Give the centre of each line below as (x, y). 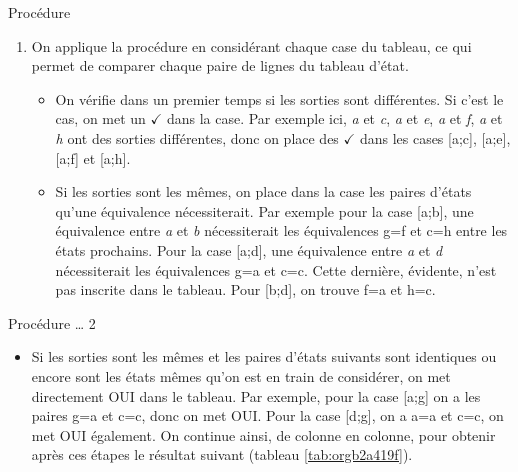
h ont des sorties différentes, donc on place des (197, 137)
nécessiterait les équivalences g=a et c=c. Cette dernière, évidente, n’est (276, 269)
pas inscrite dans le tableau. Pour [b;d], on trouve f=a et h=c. (245, 289)
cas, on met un (100, 118)
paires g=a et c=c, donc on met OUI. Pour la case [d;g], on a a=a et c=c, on (267, 415)
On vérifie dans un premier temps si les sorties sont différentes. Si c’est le (279, 98)
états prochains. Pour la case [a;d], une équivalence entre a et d (249, 249)
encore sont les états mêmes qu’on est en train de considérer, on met (241, 375)
